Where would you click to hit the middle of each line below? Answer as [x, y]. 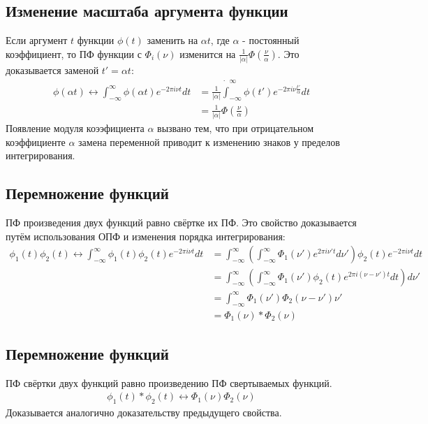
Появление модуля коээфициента [75, 127]
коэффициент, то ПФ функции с [74, 53]
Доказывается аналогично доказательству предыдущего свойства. [144, 412]
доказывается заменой [52, 70]
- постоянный [271, 40]
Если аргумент [37, 40]
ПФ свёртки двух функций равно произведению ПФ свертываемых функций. [169, 382]
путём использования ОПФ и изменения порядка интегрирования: [146, 236]
